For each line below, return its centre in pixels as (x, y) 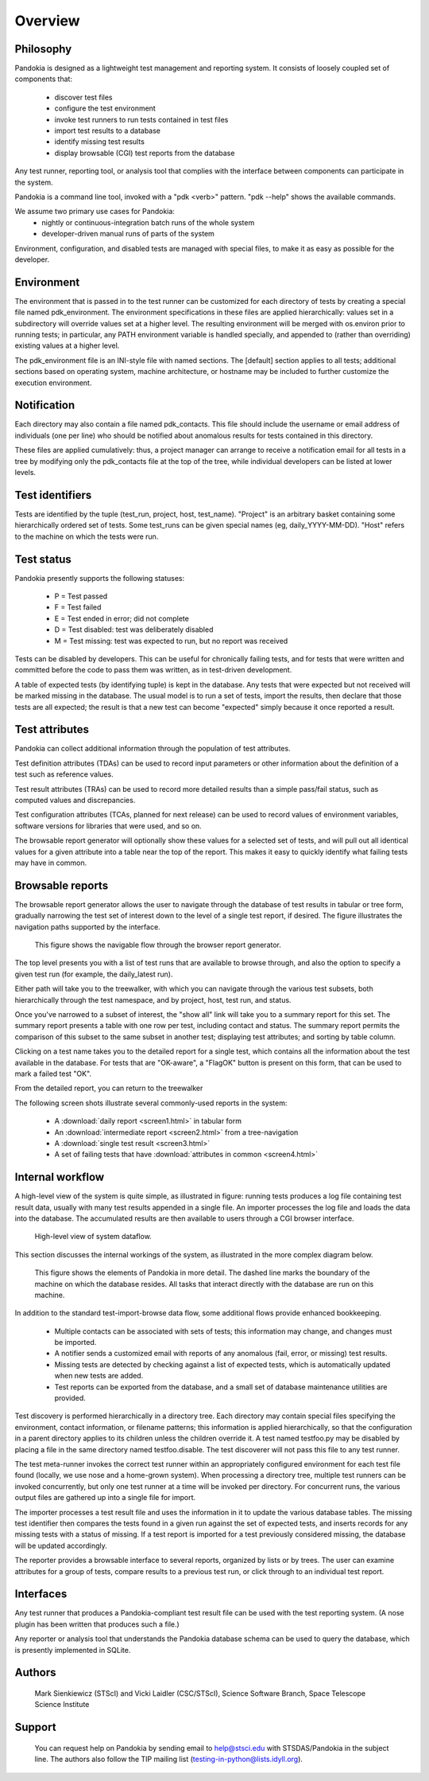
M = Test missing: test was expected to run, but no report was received (171, 641)
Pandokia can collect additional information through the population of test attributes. (153, 749)
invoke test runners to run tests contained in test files (141, 119)
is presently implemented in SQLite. (73, 1650)
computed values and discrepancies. (75, 800)
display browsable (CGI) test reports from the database (145, 153)
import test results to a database (108, 131)
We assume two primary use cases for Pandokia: (95, 212)
